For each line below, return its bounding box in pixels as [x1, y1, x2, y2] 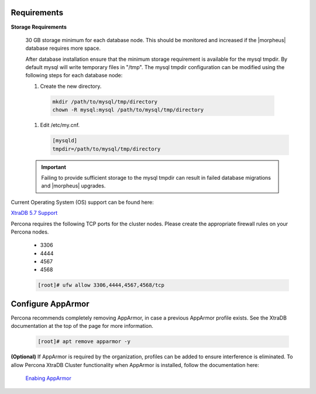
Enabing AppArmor [25, 375, 71, 382]
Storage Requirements [11, 23, 67, 30]
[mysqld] [52, 138, 78, 144]
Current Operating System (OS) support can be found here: [11, 198, 154, 205]
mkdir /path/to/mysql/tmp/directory [52, 98, 158, 105]
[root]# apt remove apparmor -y [37, 338, 131, 345]
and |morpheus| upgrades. [41, 182, 106, 190]
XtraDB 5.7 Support [11, 210, 58, 217]
